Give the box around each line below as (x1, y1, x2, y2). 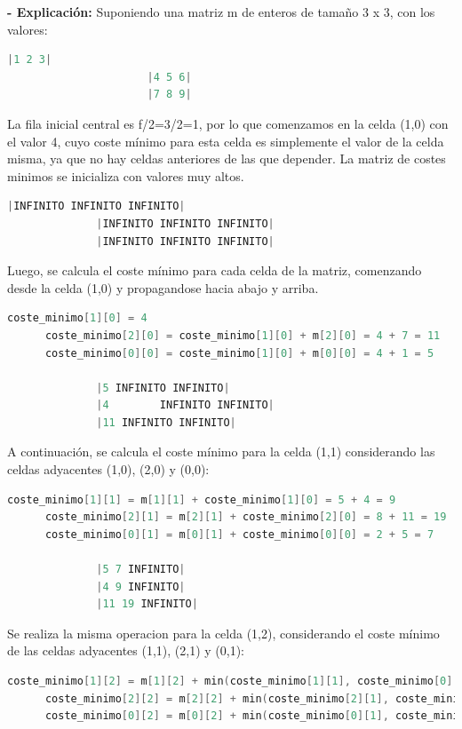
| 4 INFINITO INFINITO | (96, 399, 275, 412)
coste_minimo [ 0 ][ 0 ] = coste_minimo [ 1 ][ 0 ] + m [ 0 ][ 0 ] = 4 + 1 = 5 (44, 346, 434, 360)
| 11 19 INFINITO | (96, 598, 198, 611)
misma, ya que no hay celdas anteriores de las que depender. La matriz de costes (7, 149, 446, 168)
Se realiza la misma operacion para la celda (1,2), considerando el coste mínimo (7, 623, 440, 642)
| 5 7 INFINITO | (96, 563, 186, 576)
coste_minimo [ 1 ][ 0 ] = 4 (7, 312, 147, 325)
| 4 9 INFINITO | (96, 580, 186, 593)
